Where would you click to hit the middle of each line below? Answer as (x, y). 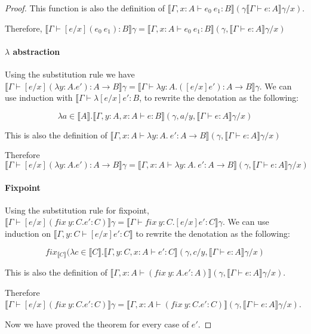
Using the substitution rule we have (70, 74)
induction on (28, 233)
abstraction (36, 51)
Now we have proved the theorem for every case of (97, 324)
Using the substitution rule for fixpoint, (77, 210)
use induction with (39, 98)
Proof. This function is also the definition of (85, 8)
